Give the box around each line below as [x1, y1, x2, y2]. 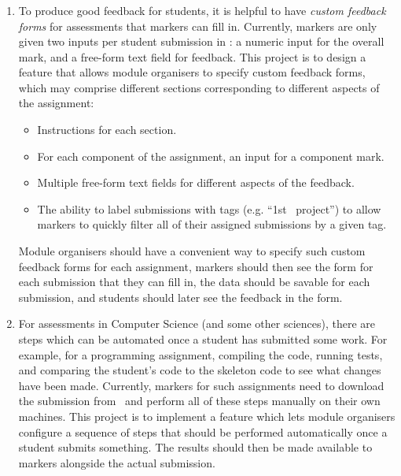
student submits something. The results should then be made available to [18, 439, 373, 456]
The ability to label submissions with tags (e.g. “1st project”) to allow [37, 200, 381, 217]
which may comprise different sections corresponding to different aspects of [18, 79, 380, 95]
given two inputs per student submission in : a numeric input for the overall [18, 33, 384, 50]
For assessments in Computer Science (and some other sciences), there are [18, 315, 375, 332]
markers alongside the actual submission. [18, 454, 215, 470]
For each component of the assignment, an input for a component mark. [37, 147, 384, 164]
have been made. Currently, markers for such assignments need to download [18, 377, 384, 393]
